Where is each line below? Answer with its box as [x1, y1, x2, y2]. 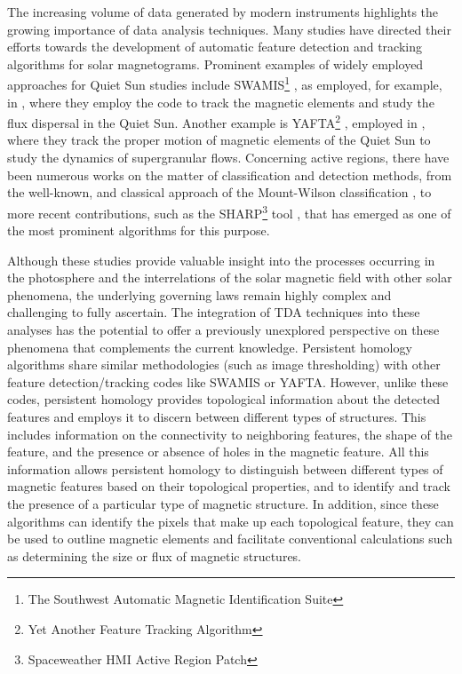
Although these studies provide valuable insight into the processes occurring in [7, 250, 435, 269]
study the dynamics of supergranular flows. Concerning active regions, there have [7, 148, 450, 167]
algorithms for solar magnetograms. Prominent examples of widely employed [7, 54, 424, 73]
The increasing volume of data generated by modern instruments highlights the [7, 3, 439, 20]
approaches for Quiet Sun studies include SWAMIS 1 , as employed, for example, [7, 73, 442, 94]
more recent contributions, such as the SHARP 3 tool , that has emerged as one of [7, 201, 451, 222]
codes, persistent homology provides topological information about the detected [7, 390, 440, 408]
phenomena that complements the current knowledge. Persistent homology [7, 337, 412, 356]
